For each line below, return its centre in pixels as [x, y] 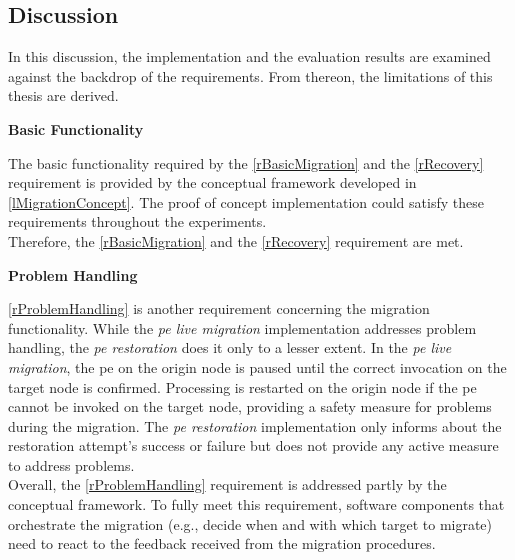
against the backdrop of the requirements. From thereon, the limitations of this [250, 75]
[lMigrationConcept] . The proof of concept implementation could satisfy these [246, 201]
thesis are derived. [63, 95]
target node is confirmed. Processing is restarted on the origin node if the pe [242, 386]
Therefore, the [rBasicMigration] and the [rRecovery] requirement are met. [236, 240]
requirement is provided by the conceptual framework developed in [212, 182]
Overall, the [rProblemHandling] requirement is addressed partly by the [227, 484]
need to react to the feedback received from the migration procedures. [222, 543]
